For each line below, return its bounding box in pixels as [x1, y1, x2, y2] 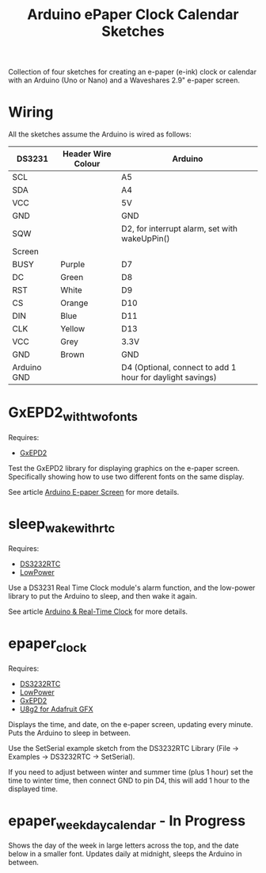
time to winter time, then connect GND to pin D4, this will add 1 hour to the [8, 775, 250, 785]
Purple [60, 259, 85, 270]
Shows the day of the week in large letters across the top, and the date [8, 840, 239, 850]
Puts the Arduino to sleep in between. [8, 728, 131, 737]
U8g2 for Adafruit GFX [19, 704, 93, 714]
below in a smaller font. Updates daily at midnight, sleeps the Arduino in [8, 849, 243, 859]
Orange [60, 297, 89, 308]
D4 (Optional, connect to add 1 [121, 362, 237, 373]
